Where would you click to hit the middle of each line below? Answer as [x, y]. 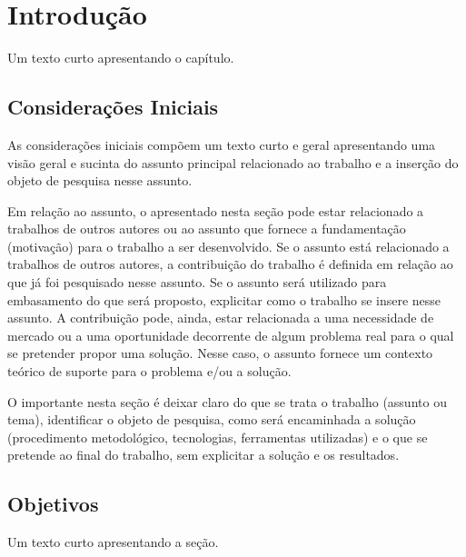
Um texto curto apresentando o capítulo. [121, 58]
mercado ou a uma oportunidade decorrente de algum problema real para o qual [231, 335]
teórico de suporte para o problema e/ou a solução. [149, 371]
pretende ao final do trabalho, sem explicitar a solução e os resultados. [203, 455]
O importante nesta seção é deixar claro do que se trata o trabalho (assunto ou [227, 401]
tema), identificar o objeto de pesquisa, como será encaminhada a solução [212, 419]
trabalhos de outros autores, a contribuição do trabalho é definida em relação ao [230, 264]
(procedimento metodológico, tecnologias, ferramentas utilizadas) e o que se [218, 437]
